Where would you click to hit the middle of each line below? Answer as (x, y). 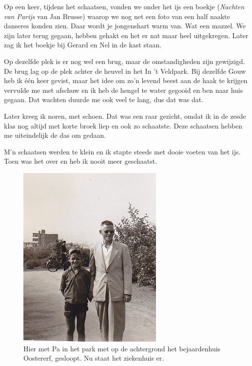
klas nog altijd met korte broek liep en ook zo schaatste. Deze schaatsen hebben (123, 125)
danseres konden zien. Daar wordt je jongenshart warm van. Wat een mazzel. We (125, 26)
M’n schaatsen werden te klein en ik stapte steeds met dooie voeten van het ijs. (122, 151)
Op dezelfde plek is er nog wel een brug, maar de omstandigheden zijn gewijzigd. (125, 61)
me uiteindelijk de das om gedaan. (55, 135)
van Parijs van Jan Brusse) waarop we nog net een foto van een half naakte (117, 16)
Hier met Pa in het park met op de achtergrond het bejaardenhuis (122, 348)
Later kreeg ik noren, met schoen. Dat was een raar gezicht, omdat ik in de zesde (125, 116)
